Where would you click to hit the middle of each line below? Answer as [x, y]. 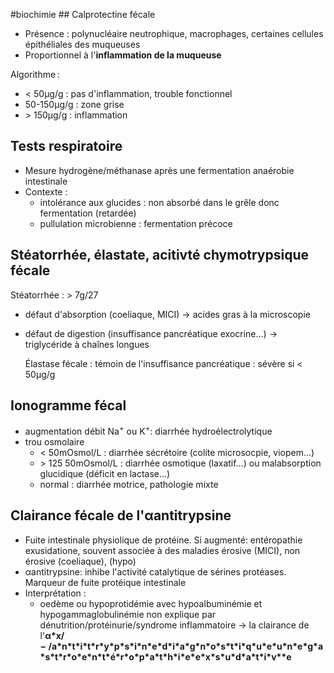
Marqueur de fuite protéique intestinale [105, 582]
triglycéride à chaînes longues [87, 344]
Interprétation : [55, 593]
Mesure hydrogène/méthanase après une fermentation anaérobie [159, 170]
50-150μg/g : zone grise [74, 104]
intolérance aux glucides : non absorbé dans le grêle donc [159, 202]
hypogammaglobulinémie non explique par [128, 614]
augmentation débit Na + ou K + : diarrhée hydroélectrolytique [148, 431]
